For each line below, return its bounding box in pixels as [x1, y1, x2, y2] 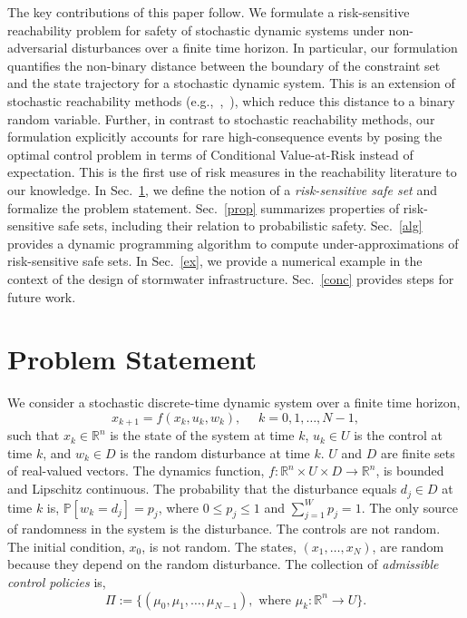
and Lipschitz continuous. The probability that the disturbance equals [7, 479, 397, 498]
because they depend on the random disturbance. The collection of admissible [7, 554, 439, 574]
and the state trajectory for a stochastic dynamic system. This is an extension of [7, 74, 455, 93]
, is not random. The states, [141, 536, 297, 555]
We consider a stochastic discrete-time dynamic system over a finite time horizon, [7, 393, 461, 412]
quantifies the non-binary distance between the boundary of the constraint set [7, 55, 441, 74]
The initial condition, [7, 536, 125, 555]
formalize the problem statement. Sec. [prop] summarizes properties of [7, 198, 400, 217]
